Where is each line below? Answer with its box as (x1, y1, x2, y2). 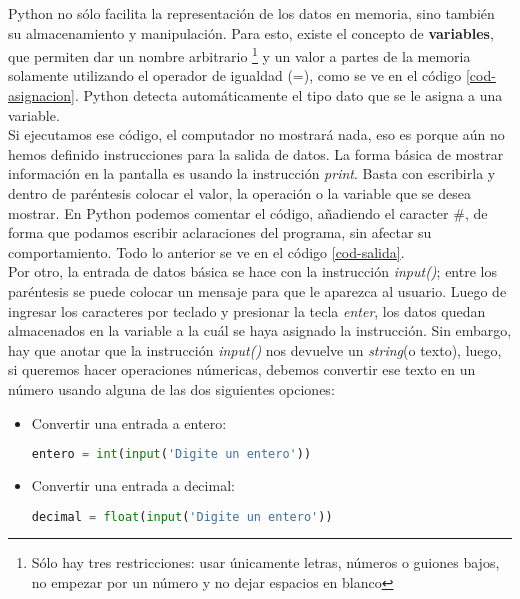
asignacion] (8, 85, 75, 106)
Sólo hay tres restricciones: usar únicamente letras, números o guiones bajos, (31, 552, 500, 573)
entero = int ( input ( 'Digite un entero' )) (31, 447, 312, 462)
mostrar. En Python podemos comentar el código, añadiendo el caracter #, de (8, 202, 488, 223)
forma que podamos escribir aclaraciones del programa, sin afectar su (8, 222, 432, 243)
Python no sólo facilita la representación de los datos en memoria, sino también (8, 3, 495, 23)
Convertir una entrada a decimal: (31, 475, 235, 495)
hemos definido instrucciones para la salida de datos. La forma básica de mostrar (8, 143, 504, 164)
